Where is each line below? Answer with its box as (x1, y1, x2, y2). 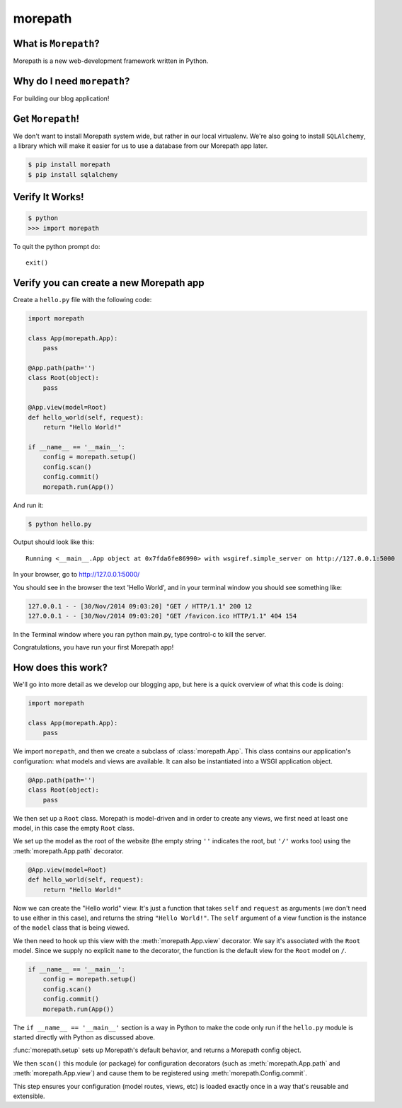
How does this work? (13, 662, 108, 674)
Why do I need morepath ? (13, 75, 130, 87)
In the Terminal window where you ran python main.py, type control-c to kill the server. (13, 630, 267, 639)
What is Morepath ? (13, 37, 100, 50)
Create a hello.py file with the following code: (13, 295, 152, 304)
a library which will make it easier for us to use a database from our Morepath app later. (13, 142, 268, 150)
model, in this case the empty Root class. (13, 824, 134, 832)
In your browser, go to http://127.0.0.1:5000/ (13, 570, 140, 579)
